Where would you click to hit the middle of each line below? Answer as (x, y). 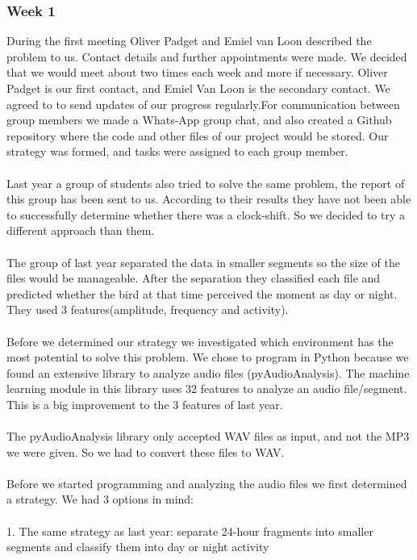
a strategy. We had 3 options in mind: (100, 499)
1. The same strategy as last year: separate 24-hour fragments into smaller (190, 531)
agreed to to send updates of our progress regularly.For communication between (203, 104)
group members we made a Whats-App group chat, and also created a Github (199, 120)
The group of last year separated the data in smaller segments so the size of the (203, 262)
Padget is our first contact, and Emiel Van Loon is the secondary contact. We (198, 88)
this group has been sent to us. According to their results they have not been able (209, 199)
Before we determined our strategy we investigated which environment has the (200, 341)
